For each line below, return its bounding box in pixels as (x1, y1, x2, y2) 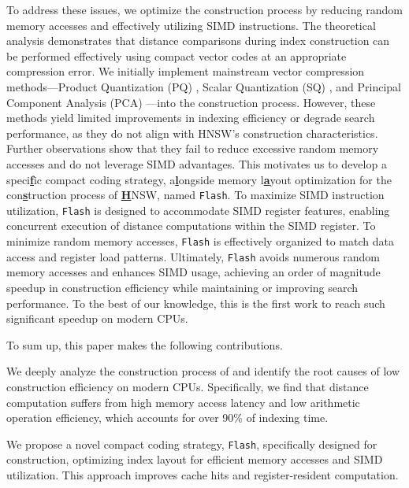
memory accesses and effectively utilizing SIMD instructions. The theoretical (6, 17, 376, 33)
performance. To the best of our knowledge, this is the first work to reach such (6, 294, 385, 311)
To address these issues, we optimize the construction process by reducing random (6, 2, 403, 17)
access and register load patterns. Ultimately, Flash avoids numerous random (6, 248, 380, 264)
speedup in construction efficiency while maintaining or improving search (6, 279, 359, 295)
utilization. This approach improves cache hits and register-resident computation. (6, 466, 399, 482)
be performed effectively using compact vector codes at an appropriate (6, 47, 347, 64)
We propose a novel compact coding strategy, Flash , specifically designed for (6, 435, 377, 452)
